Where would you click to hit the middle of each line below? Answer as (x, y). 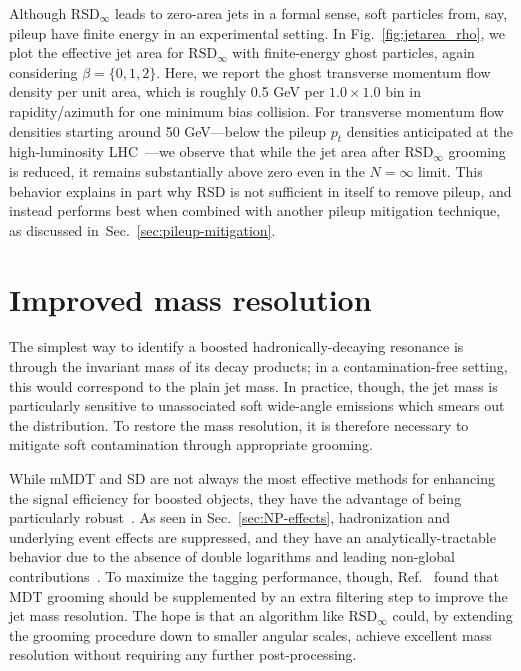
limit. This (450, 170)
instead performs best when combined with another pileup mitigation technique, (255, 210)
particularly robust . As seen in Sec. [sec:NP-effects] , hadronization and (229, 517)
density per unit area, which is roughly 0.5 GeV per (167, 91)
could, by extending (452, 615)
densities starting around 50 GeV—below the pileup (167, 130)
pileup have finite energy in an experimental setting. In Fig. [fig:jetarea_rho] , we (257, 32)
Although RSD (54, 13)
